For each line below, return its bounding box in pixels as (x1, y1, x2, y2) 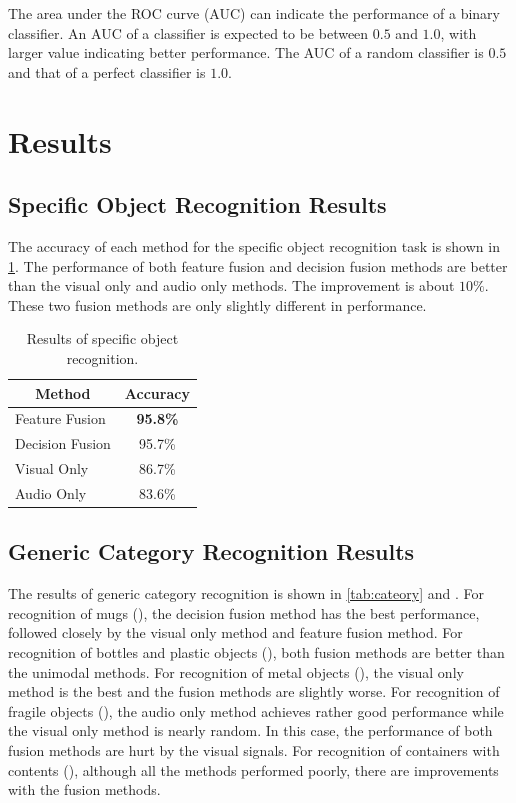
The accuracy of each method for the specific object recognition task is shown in (8, 235, 500, 256)
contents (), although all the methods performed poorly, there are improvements (8, 759, 499, 780)
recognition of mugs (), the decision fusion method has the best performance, (8, 602, 480, 623)
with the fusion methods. (8, 779, 161, 800)
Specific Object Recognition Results (8, 189, 387, 220)
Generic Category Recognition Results (8, 536, 415, 567)
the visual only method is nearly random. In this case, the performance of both (8, 720, 493, 741)
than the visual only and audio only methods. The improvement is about (8, 275, 455, 296)
